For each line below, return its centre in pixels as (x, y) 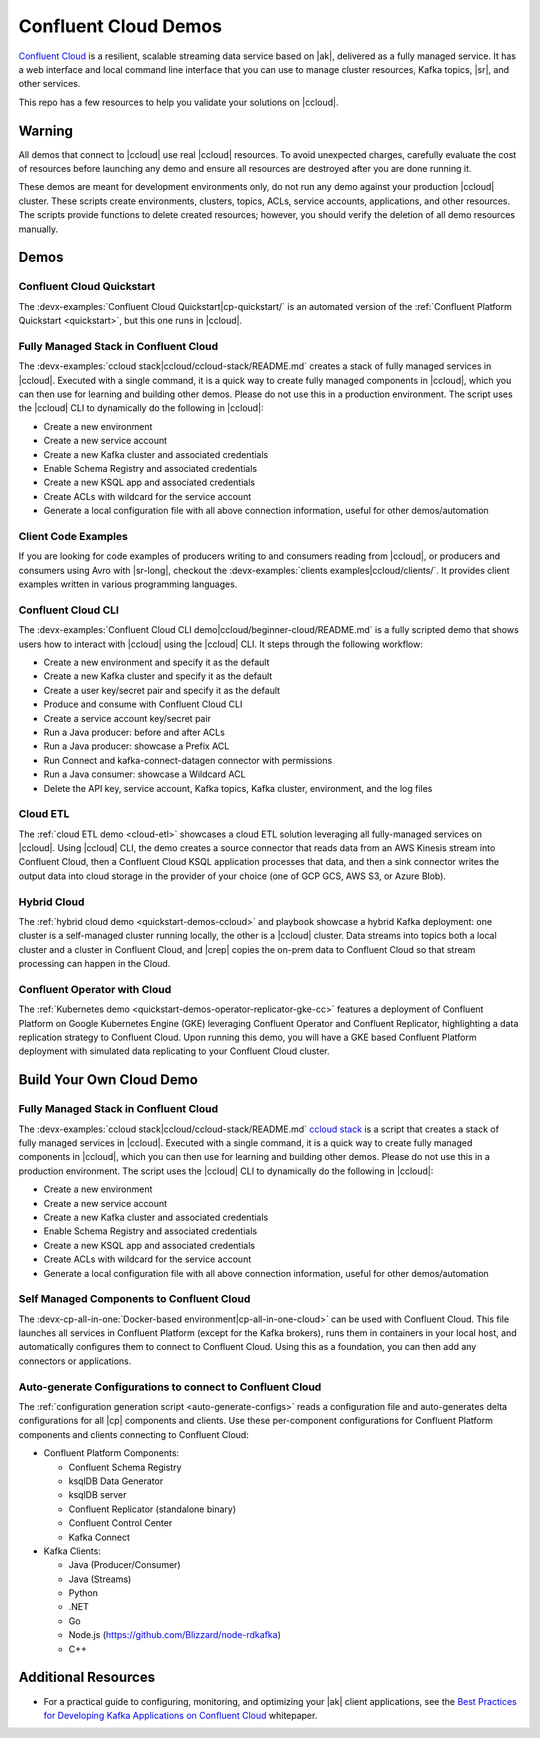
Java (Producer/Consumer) (124, 1565)
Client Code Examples (73, 536)
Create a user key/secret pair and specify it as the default (161, 690)
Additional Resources (86, 1677)
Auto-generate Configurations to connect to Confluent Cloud (170, 1387)
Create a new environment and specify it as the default (156, 662)
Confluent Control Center (120, 1523)
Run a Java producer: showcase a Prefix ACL (136, 746)
